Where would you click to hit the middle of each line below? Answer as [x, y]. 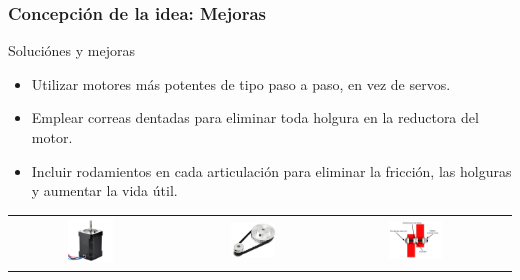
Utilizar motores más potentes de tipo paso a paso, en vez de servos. [241, 83]
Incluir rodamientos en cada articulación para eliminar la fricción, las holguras [271, 170]
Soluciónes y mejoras [71, 50]
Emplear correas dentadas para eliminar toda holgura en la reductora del [255, 117]
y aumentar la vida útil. [104, 190]
